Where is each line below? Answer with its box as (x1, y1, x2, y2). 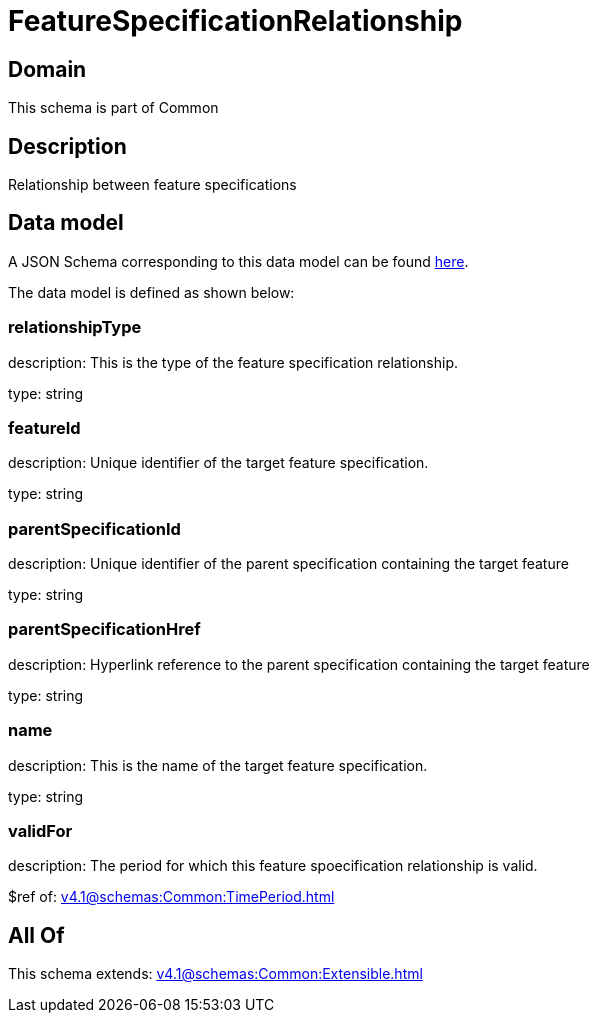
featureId (8, 417, 81, 438)
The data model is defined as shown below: (8, 283, 295, 301)
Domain (8, 56, 87, 82)
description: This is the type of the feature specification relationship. (8, 353, 459, 371)
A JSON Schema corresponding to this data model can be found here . (8, 252, 469, 270)
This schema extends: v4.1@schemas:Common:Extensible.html (8, 965, 423, 983)
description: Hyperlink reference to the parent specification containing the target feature (8, 655, 590, 673)
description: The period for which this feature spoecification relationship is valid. (8, 857, 538, 875)
